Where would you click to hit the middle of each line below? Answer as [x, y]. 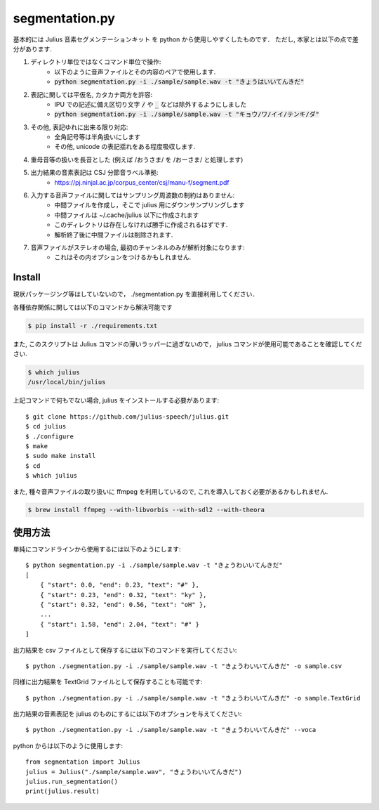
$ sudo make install [61, 456]
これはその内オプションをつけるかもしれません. [123, 257]
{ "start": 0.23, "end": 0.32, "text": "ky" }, [123, 595]
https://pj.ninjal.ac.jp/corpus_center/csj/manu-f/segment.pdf [142, 182]
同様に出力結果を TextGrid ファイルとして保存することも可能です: [108, 682]
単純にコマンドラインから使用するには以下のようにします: [97, 549]
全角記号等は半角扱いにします [97, 137]
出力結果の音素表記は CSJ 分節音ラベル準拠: [95, 173]
